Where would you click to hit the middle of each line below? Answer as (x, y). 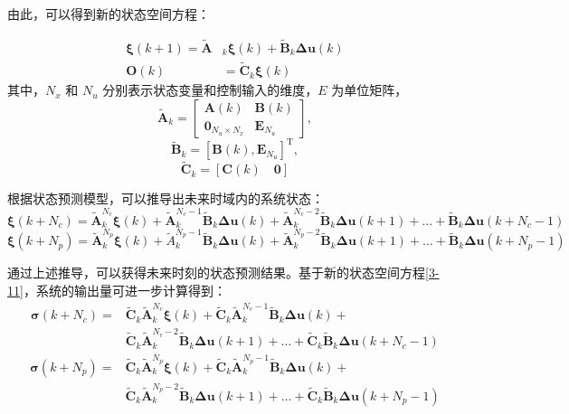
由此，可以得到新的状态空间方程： (109, 14)
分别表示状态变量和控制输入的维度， (210, 90)
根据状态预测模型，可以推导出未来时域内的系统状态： (166, 198)
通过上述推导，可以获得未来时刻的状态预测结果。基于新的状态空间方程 (216, 273)
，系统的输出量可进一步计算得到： (124, 291)
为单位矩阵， (370, 90)
